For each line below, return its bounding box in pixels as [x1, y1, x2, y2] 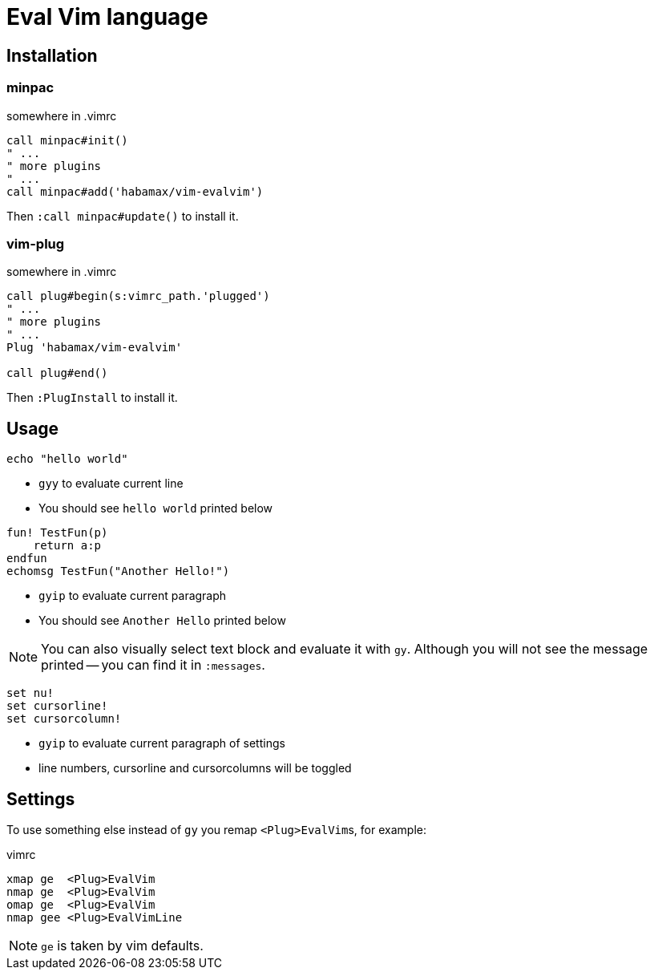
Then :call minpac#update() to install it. [6, 209, 239, 223]
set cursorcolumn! [6, 712, 122, 726]
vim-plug [6, 235, 65, 252]
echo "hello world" [6, 452, 128, 466]
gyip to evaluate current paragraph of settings [38, 736, 285, 751]
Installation [6, 45, 98, 66]
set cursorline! [6, 699, 108, 713]
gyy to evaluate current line [38, 476, 184, 491]
